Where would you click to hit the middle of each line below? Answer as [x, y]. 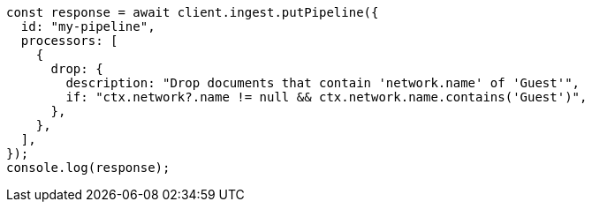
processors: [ [69, 41]
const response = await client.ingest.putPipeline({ [193, 12]
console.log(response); [88, 168]
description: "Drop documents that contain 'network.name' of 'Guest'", [323, 83]
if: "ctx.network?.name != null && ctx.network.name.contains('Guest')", [326, 97]
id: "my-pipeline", [88, 26]
